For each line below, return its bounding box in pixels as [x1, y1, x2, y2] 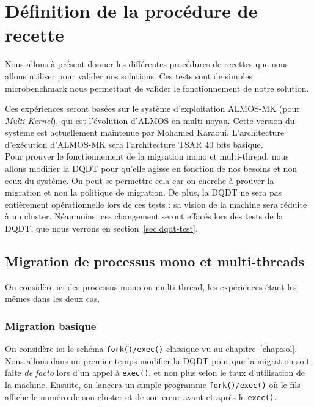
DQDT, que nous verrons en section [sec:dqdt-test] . [5, 222, 198, 235]
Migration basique [5, 318, 97, 333]
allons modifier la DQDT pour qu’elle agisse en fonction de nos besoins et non [5, 162, 298, 175]
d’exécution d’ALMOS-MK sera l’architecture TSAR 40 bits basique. [5, 137, 263, 150]
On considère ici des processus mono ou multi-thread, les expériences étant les [5, 280, 297, 293]
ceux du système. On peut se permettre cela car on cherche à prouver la [5, 174, 274, 186]
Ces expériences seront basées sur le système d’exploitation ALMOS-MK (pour [5, 102, 300, 115]
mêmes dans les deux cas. [5, 292, 100, 305]
